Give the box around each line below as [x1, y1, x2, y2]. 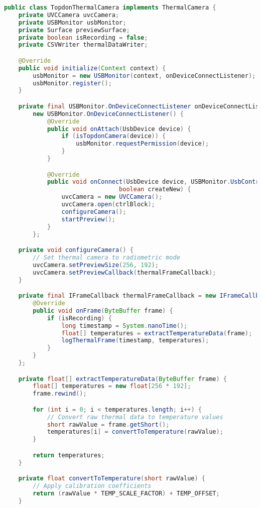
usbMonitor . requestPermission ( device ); [76, 140, 209, 148]
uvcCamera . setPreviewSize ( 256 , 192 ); [33, 261, 159, 269]
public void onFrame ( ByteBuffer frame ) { [33, 307, 173, 314]
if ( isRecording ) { [47, 314, 112, 322]
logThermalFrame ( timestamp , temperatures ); [61, 337, 209, 344]
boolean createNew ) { [119, 186, 191, 193]
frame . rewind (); [33, 390, 87, 398]
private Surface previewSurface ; [18, 26, 130, 34]
